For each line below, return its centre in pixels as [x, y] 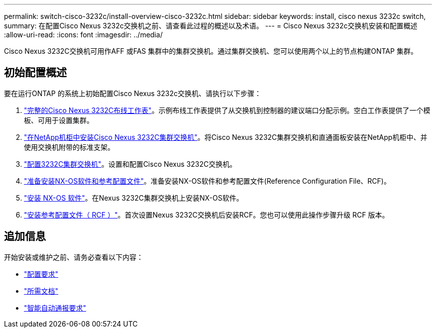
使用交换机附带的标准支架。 [69, 147]
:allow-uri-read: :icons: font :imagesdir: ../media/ [83, 35]
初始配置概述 [35, 73]
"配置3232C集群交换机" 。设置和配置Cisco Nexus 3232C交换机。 [130, 164]
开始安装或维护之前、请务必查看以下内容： [74, 257]
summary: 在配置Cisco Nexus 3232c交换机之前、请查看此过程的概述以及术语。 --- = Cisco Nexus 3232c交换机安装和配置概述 [211, 26]
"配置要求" [41, 274]
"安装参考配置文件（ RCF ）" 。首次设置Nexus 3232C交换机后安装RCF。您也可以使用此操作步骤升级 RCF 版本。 [207, 215]
